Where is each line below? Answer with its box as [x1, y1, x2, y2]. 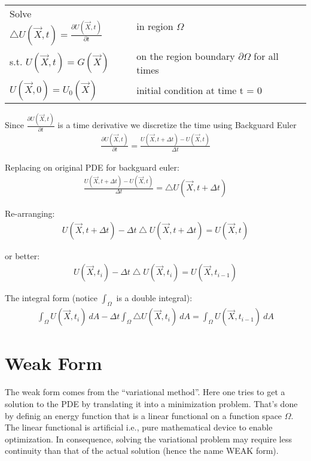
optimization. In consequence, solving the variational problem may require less [5, 432, 292, 445]
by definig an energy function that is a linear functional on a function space [5, 409, 282, 421]
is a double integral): [116, 292, 193, 304]
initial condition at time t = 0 [136, 83, 263, 98]
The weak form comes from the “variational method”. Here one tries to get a [5, 386, 285, 398]
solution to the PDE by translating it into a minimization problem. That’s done [5, 397, 298, 410]
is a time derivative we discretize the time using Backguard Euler [57, 119, 297, 131]
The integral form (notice [5, 292, 97, 304]
